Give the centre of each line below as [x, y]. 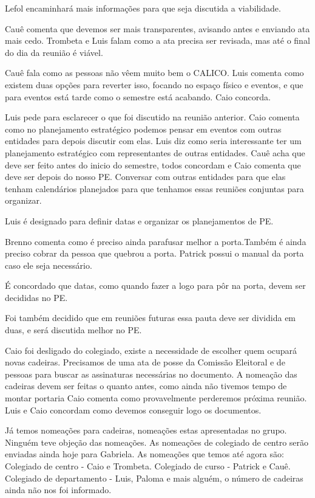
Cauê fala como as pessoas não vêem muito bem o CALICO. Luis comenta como [154, 73]
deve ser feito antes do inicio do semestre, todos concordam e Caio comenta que [153, 164]
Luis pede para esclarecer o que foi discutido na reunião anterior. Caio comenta [152, 117]
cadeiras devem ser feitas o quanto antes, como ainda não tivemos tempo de [146, 386]
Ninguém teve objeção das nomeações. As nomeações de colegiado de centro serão [157, 442]
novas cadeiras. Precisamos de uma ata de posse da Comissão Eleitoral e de [145, 362]
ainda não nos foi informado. [58, 490]
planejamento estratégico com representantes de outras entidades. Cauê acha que [155, 152]
